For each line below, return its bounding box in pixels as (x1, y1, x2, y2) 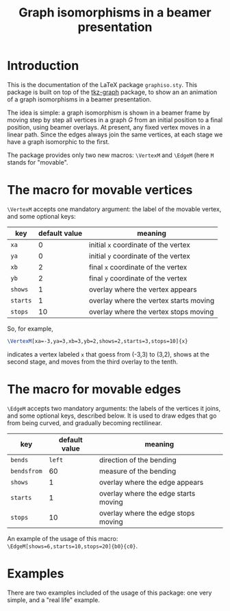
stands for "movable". (7, 158, 68, 166)
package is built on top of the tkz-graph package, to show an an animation (7, 88, 218, 96)
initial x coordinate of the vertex (88, 240, 190, 250)
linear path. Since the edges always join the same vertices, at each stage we (7, 130, 223, 139)
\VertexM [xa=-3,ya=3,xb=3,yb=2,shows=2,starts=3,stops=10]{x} (7, 337, 188, 344)
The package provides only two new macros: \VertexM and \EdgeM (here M (7, 151, 214, 159)
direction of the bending (99, 455, 177, 464)
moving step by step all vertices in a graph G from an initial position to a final (7, 115, 223, 124)
